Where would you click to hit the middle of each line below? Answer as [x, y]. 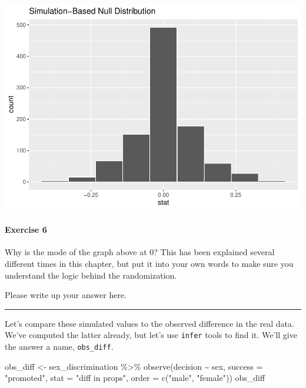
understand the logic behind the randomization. [91, 275]
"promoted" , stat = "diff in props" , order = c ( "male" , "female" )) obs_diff [135, 378]
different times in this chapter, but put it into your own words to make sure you [149, 263]
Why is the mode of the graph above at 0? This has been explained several [140, 252]
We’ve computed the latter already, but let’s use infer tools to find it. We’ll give [151, 335]
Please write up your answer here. [66, 295]
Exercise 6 [26, 230]
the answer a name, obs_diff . [59, 346]
